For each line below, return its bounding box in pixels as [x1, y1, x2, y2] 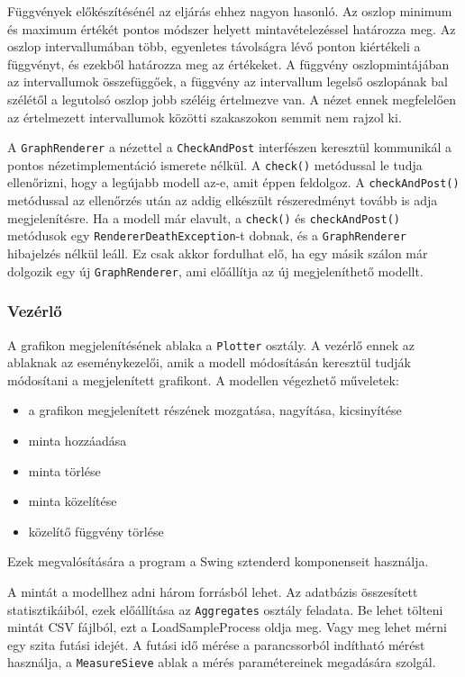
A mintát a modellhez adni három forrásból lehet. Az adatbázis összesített [7, 582, 418, 600]
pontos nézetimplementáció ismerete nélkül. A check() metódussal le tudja [7, 155, 423, 174]
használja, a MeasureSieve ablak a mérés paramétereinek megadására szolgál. [7, 653, 436, 672]
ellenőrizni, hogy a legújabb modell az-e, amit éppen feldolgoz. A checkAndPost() [7, 173, 460, 192]
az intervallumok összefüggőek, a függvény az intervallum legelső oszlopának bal [7, 72, 448, 91]
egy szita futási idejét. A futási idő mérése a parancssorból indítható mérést [7, 635, 425, 654]
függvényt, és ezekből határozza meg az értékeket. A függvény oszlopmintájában [7, 54, 450, 73]
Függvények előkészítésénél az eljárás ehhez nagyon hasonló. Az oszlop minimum [7, 2, 452, 20]
